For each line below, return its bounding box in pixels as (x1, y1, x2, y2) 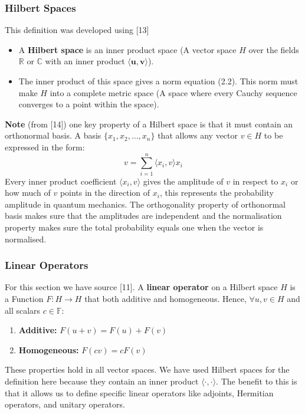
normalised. (5, 232, 47, 245)
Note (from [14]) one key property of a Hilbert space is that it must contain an (5, 117, 293, 130)
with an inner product (45, 55, 125, 67)
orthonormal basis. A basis (5, 129, 101, 142)
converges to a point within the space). (18, 98, 159, 110)
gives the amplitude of (143, 175, 224, 187)
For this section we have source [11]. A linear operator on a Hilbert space (5, 281, 278, 293)
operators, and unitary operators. (5, 398, 125, 410)
